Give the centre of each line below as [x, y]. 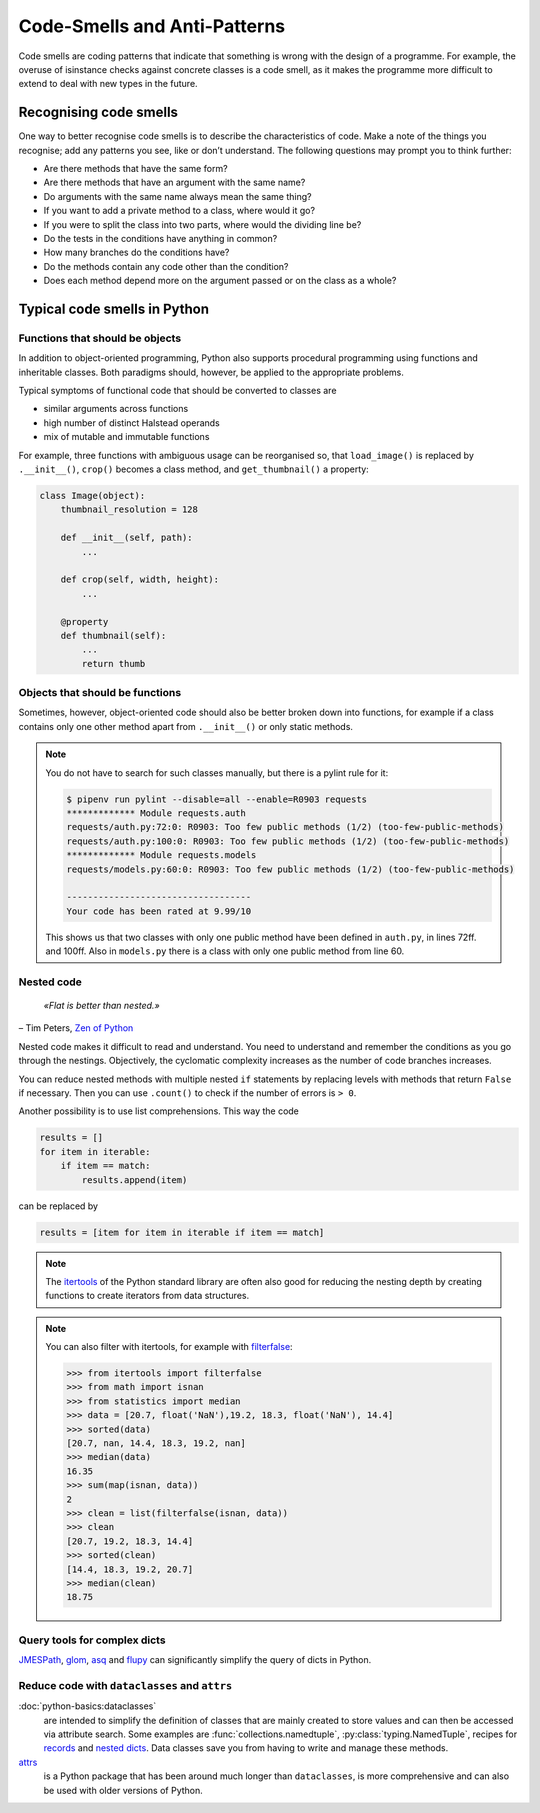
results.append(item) [134, 1179]
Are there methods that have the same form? [136, 169]
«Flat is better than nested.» [101, 1006]
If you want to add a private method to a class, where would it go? [179, 211]
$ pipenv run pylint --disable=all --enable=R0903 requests [217, 799]
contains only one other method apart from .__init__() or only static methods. [186, 726]
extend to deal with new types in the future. [108, 84]
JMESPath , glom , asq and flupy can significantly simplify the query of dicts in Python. [195, 1660]
